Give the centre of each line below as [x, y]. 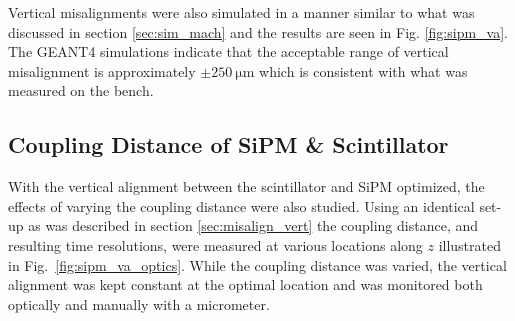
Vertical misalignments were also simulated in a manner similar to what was [241, 12]
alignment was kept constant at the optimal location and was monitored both [245, 284]
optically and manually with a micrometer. [139, 303]
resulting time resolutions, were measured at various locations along [215, 244]
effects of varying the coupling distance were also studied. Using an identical [241, 205]
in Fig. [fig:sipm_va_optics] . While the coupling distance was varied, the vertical [257, 264]
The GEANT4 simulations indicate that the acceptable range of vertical [228, 51]
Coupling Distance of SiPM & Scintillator [228, 144]
